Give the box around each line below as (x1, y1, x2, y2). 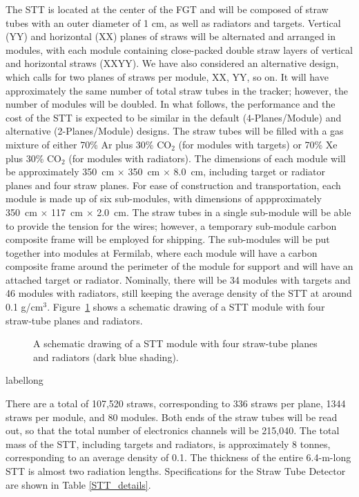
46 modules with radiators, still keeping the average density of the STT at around (6, 286, 352, 300)
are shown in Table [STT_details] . (6, 477, 151, 491)
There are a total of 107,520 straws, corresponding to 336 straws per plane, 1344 (6, 396, 346, 411)
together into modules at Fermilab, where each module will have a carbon (6, 245, 318, 260)
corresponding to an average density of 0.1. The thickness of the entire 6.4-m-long (6, 450, 351, 465)
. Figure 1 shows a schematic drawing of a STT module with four (47, 300, 325, 314)
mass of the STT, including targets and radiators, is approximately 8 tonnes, (6, 436, 331, 451)
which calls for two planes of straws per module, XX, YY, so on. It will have (6, 69, 329, 84)
